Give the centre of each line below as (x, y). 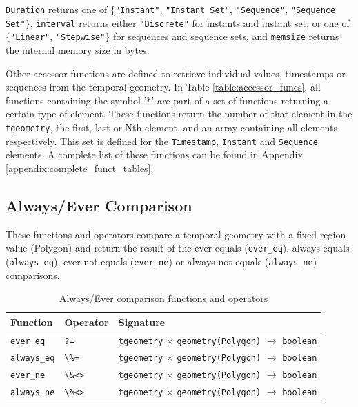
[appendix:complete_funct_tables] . (80, 168)
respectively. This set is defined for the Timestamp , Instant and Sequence (162, 141)
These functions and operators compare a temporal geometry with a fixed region (176, 234)
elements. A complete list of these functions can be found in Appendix (154, 154)
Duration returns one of (57, 9)
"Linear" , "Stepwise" (58, 36)
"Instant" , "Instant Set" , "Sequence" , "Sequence (225, 9)
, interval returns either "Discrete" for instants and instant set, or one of (190, 22)
